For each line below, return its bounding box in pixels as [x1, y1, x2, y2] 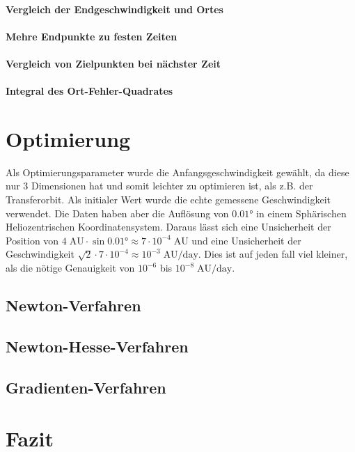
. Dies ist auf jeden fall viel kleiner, [198, 247, 348, 261]
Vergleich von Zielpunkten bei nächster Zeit [6, 56, 221, 70]
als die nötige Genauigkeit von [6, 260, 135, 275]
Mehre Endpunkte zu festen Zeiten [6, 29, 177, 43]
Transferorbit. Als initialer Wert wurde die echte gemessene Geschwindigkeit [6, 192, 331, 207]
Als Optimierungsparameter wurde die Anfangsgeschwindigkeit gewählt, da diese [6, 164, 349, 179]
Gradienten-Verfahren [6, 376, 166, 398]
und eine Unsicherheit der [191, 233, 301, 247]
